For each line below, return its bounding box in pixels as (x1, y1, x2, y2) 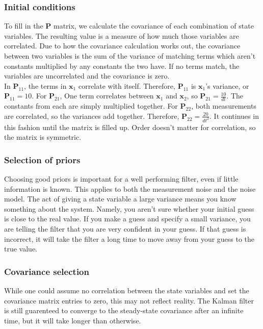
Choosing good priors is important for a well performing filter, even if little (4, 173, 239, 184)
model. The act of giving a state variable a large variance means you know (4, 193, 236, 204)
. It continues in (209, 110, 259, 121)
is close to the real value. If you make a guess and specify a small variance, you (4, 213, 251, 224)
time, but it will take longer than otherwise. (4, 315, 141, 325)
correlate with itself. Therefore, (78, 80, 175, 91)
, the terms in (24, 80, 67, 91)
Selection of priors (4, 153, 81, 166)
